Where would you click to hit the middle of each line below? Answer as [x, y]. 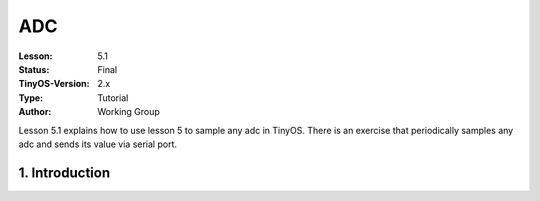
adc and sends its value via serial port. [97, 144]
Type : [31, 97]
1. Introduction [64, 172]
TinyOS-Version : [54, 84]
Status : [34, 69]
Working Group [128, 112]
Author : [35, 112]
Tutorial [113, 97]
